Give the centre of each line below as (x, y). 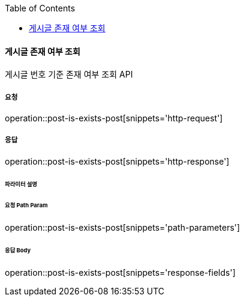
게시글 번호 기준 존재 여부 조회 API (69, 74)
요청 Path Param (26, 205)
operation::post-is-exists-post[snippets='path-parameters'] (123, 228)
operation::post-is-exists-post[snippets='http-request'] (114, 118)
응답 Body (18, 251)
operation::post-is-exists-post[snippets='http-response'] (117, 161)
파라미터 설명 (21, 184)
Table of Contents (40, 8)
